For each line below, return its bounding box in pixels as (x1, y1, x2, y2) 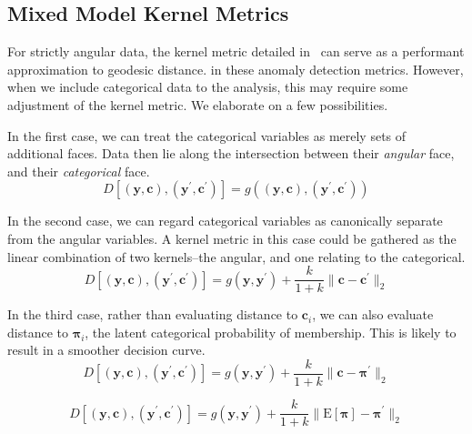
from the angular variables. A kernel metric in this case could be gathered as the (7, 228, 457, 247)
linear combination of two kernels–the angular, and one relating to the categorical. (7, 247, 466, 266)
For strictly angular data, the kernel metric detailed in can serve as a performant (7, 42, 465, 61)
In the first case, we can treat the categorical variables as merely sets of (7, 126, 407, 145)
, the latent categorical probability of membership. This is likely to (85, 322, 457, 341)
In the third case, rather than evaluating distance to (7, 305, 298, 324)
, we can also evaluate (312, 305, 434, 324)
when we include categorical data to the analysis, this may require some (7, 77, 408, 96)
